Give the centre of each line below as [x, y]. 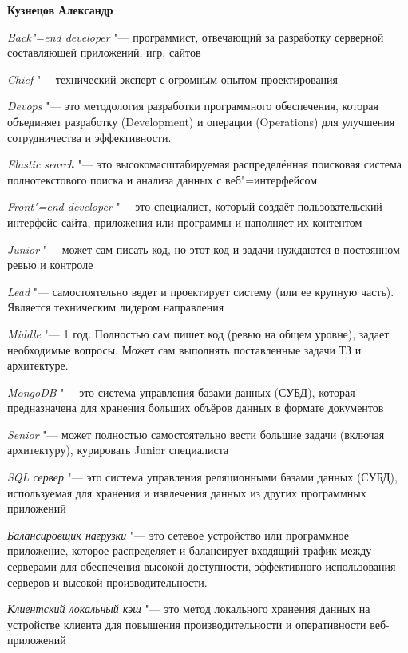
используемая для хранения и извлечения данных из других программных [187, 492]
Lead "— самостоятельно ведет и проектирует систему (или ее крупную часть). [201, 291]
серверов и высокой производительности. [107, 582]
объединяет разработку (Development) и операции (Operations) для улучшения [201, 121]
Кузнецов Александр [60, 10]
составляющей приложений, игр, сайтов [104, 52]
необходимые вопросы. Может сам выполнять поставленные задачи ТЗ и [184, 349]
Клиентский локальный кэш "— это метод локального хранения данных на [189, 609]
